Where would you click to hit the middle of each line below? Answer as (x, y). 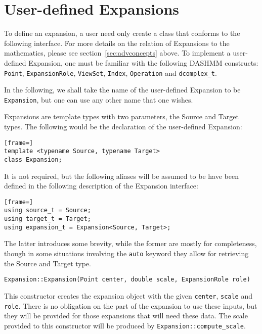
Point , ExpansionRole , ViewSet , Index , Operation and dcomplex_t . (111, 73)
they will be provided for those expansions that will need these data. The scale (126, 316)
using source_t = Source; (48, 210)
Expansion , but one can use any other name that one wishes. (99, 99)
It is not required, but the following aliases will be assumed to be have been (122, 176)
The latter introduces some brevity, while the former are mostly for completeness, (130, 243)
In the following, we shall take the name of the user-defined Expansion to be (122, 90)
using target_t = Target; (48, 219)
